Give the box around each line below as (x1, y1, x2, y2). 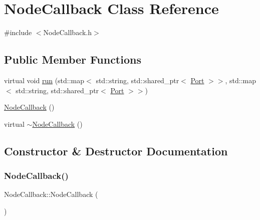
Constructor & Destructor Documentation (4, 143, 228, 158)
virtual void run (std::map (4, 75, 85, 85)
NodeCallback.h (43, 27, 92, 38)
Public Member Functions (4, 52, 141, 67)
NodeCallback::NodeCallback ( (4, 189, 98, 199)
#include (4, 27, 32, 38)
